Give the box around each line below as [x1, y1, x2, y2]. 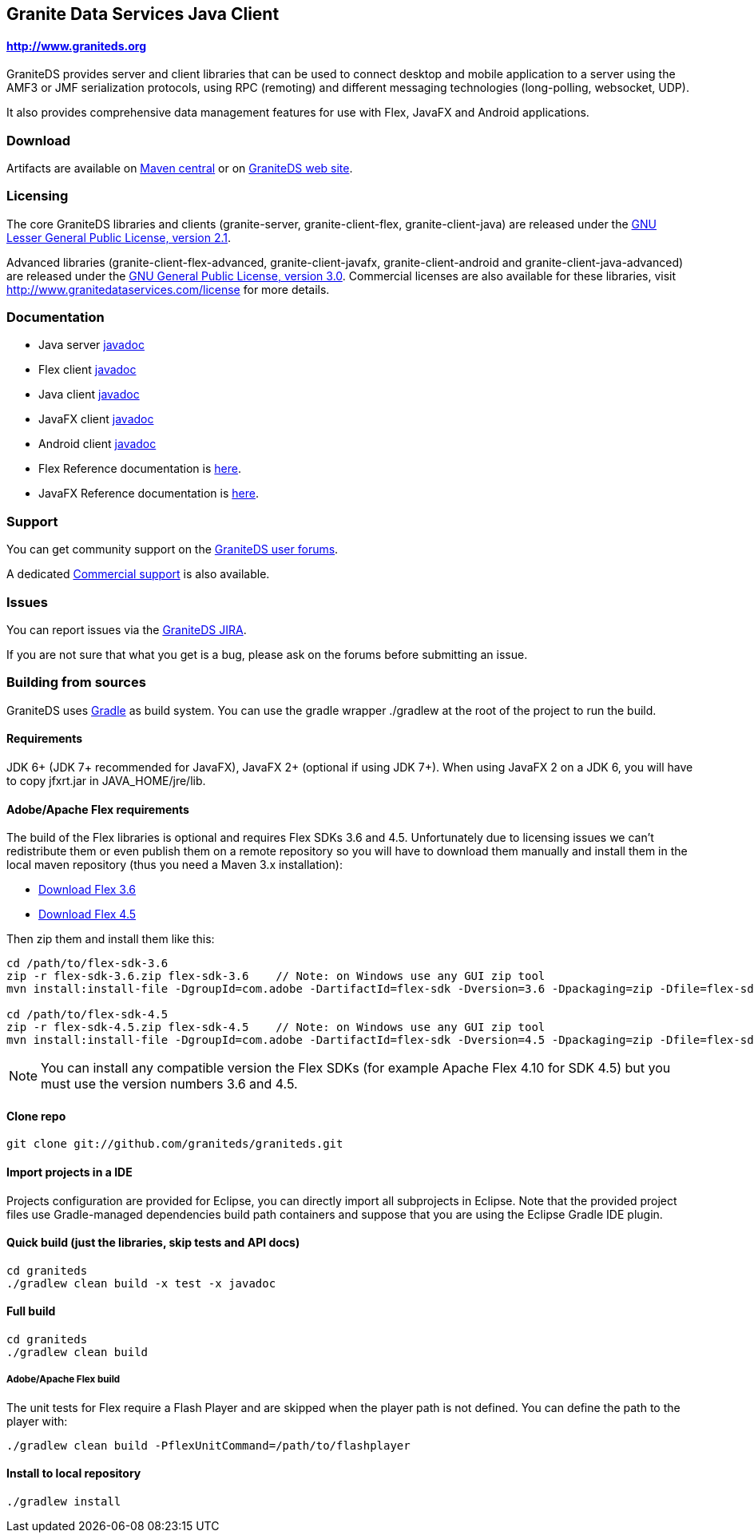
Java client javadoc [38, 387, 140, 402]
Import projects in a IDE [6, 1164, 133, 1179]
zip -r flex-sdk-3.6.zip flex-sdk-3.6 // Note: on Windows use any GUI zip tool [6, 970, 546, 983]
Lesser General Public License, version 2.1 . [6, 230, 232, 244]
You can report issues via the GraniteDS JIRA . [6, 622, 247, 637]
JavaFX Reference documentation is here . [38, 486, 259, 501]
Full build [6, 1304, 56, 1319]
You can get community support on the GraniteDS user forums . [6, 542, 339, 557]
